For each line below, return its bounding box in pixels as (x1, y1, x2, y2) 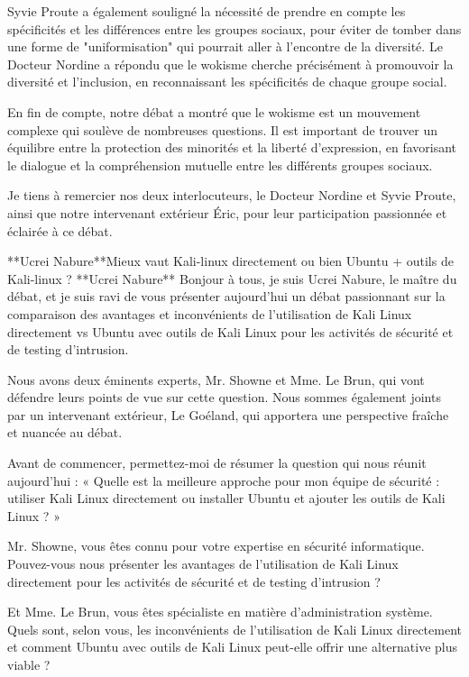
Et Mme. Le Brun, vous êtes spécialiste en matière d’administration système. (7, 602, 433, 621)
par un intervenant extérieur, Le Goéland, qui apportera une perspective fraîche (7, 405, 449, 424)
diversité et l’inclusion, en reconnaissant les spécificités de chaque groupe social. (7, 72, 447, 91)
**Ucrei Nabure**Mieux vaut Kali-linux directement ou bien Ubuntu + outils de (7, 252, 454, 270)
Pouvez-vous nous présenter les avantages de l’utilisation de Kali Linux (7, 554, 399, 573)
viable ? (7, 655, 51, 673)
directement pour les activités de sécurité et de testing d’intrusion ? (7, 572, 381, 590)
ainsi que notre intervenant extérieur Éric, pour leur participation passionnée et (7, 203, 447, 222)
